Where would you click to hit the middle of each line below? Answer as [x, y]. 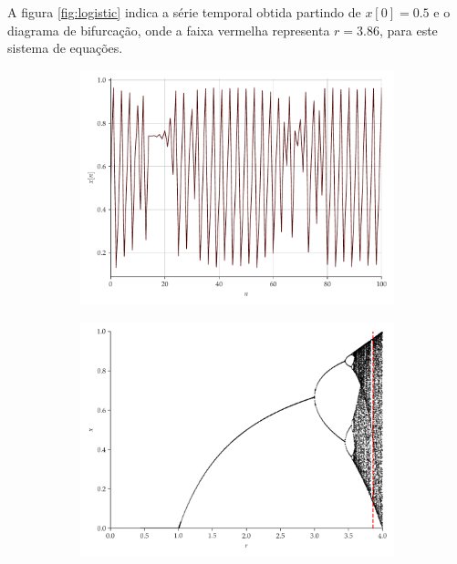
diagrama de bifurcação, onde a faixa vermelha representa [169, 30]
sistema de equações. [65, 48]
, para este [408, 30]
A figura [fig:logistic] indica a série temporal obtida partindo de [184, 12]
